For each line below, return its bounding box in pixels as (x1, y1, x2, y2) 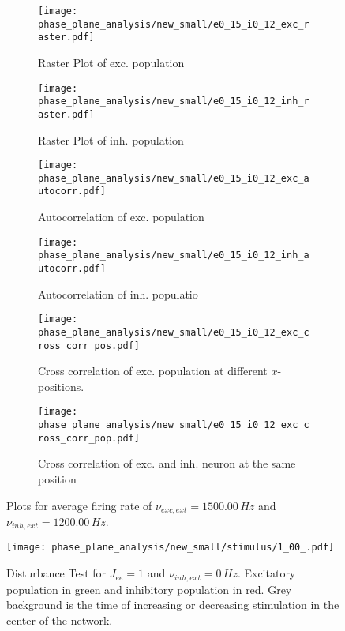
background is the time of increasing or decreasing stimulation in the (6, 596, 339, 613)
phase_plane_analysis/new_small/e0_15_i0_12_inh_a (38, 250, 309, 261)
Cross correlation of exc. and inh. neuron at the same (38, 455, 296, 471)
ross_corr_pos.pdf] (38, 340, 140, 351)
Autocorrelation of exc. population (38, 208, 204, 225)
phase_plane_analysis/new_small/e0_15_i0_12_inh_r (38, 96, 309, 107)
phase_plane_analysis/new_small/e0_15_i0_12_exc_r (38, 18, 309, 30)
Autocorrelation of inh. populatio (38, 285, 198, 302)
